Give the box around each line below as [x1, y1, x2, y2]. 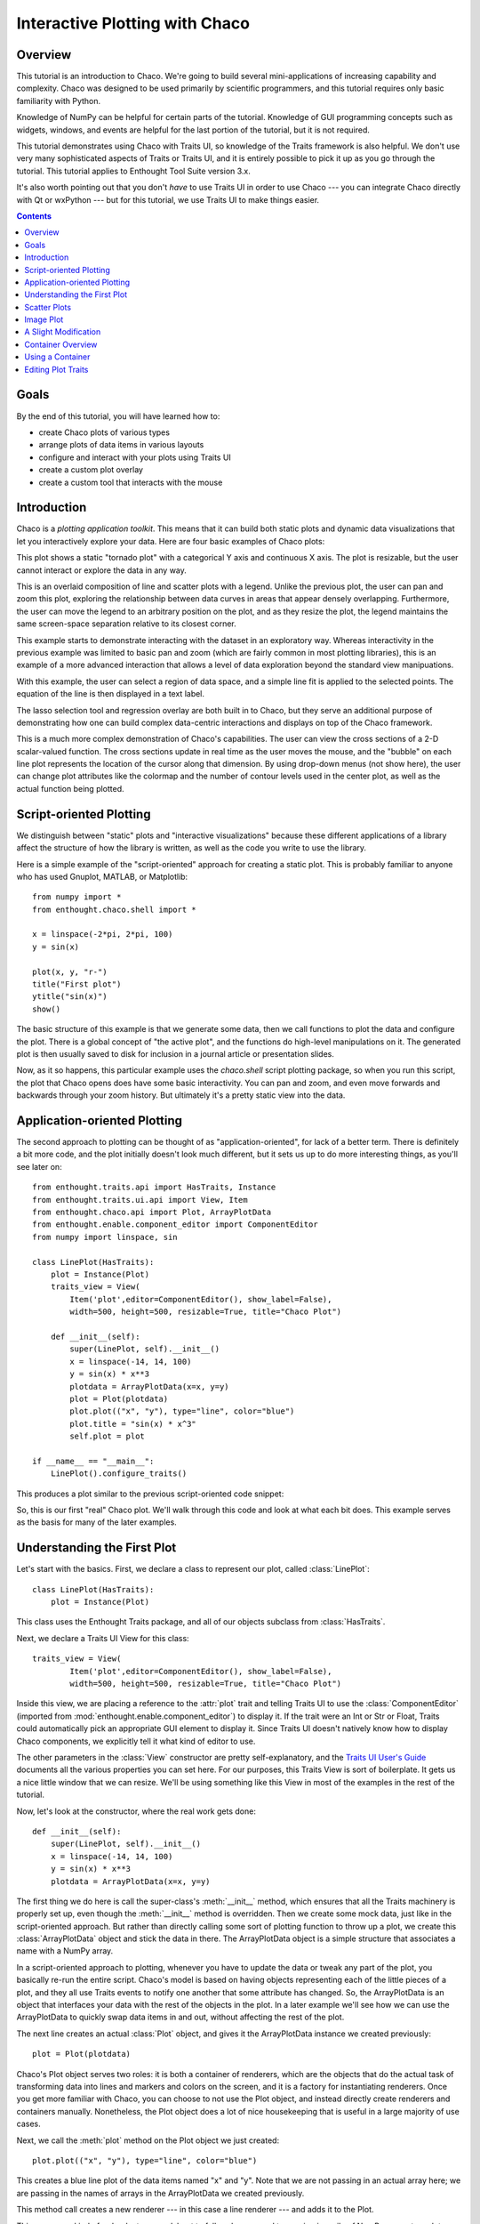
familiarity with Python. [16, 95, 101, 106]
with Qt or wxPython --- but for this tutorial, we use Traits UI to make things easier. [16, 194, 320, 205]
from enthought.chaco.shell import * [32, 904, 197, 915]
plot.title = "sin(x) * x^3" [69, 1419, 197, 1429]
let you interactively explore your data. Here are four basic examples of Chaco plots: [16, 536, 325, 546]
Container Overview [24, 339, 98, 350]
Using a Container [24, 351, 91, 362]
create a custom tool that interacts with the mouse [38, 477, 223, 488]
